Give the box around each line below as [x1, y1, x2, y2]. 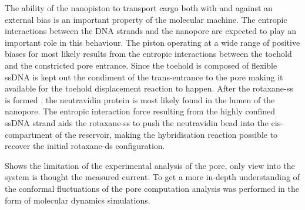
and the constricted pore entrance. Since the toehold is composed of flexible [5, 59, 277, 71]
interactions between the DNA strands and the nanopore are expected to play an [5, 25, 297, 37]
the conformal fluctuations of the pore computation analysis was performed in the [5, 182, 299, 194]
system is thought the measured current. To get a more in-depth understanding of [5, 171, 300, 183]
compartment [5, 128, 53, 140]
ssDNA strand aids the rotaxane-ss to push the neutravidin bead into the [5, 116, 269, 128]
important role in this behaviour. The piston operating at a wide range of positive [5, 36, 300, 48]
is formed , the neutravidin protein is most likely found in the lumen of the [5, 93, 275, 106]
